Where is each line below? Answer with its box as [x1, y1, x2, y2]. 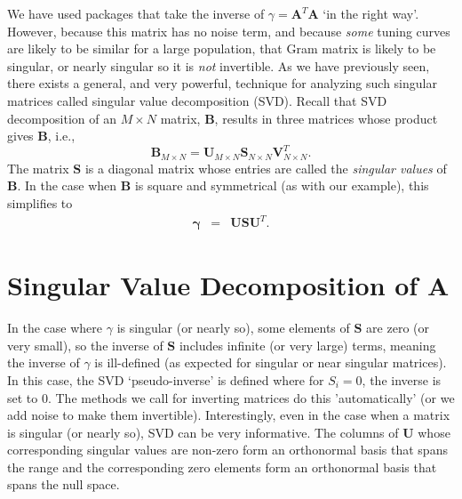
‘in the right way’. [323, 4, 419, 22]
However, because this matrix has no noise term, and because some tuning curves [7, 21, 450, 40]
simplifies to [7, 193, 73, 212]
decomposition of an [7, 109, 116, 127]
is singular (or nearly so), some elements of [116, 318, 350, 337]
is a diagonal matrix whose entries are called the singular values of [84, 158, 447, 177]
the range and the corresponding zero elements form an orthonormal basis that [7, 457, 437, 476]
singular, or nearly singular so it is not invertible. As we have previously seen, [7, 56, 430, 75]
